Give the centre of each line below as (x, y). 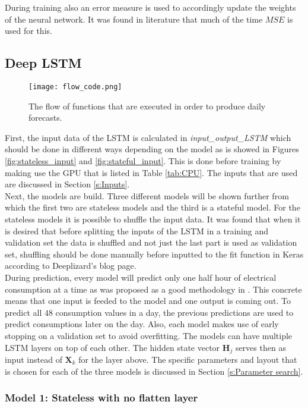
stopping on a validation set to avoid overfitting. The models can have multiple (149, 335)
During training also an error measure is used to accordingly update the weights (150, 7)
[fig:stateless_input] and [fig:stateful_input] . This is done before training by (143, 161)
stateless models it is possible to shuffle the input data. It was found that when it (153, 219)
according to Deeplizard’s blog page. (71, 266)
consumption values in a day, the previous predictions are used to (174, 312)
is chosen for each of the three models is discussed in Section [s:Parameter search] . (154, 371)
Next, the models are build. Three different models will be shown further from (147, 195)
